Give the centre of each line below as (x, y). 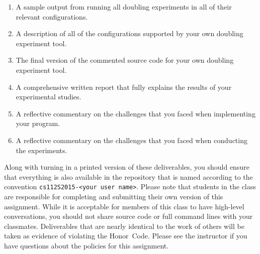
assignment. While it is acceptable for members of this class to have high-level (124, 206)
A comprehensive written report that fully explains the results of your (124, 87)
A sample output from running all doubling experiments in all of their (124, 7)
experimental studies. (49, 97)
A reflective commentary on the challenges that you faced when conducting (132, 140)
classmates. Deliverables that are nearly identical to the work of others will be (124, 226)
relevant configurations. (52, 16)
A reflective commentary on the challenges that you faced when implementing (136, 113)
